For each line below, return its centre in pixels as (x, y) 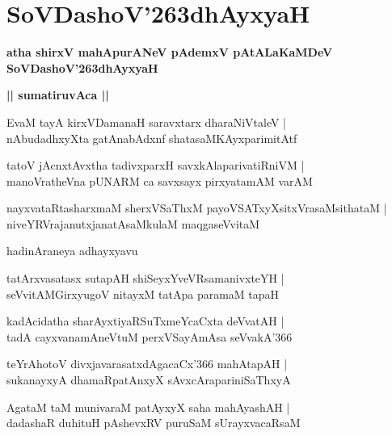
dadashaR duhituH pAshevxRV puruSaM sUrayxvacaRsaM (154, 423)
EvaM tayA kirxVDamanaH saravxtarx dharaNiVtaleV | (146, 122)
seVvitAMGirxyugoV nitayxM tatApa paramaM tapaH (143, 293)
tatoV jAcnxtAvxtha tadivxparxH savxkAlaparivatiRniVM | (156, 165)
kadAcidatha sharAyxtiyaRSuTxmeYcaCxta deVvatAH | (145, 321)
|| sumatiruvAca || (58, 95)
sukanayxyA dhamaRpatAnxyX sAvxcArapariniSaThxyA (149, 380)
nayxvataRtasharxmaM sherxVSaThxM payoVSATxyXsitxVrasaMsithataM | (197, 208)
